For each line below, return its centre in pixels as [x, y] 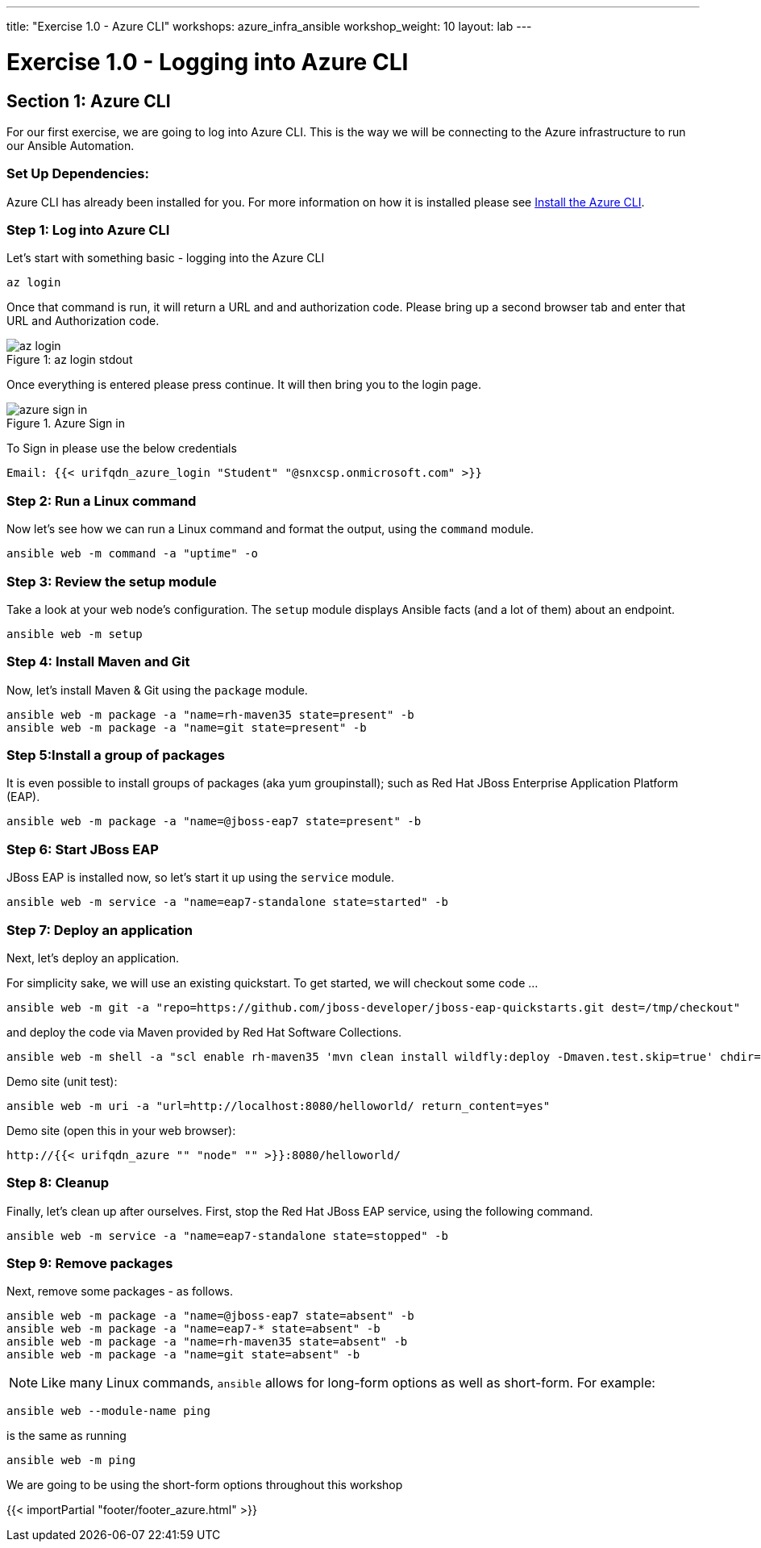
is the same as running [67, 1436]
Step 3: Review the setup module [112, 581]
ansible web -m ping [71, 1460]
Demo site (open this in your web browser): [121, 1130]
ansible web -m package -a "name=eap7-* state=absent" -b [193, 1329]
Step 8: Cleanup [58, 1183]
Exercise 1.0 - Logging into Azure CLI [208, 62]
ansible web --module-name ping [108, 1411]
